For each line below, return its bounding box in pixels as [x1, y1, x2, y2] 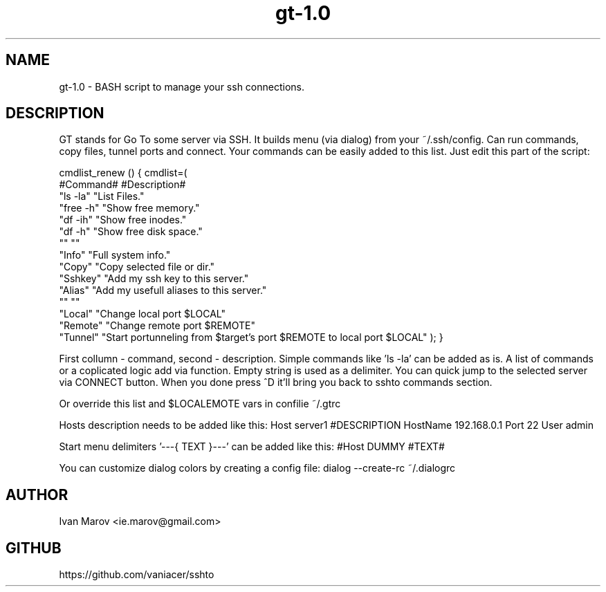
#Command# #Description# [59, 178, 186, 191]
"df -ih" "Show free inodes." [59, 214, 187, 226]
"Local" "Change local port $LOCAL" [59, 308, 226, 320]
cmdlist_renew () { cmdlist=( [59, 167, 187, 179]
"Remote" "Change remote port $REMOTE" [59, 320, 255, 332]
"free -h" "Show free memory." [59, 202, 200, 214]
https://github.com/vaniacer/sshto [59, 568, 214, 581]
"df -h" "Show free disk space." [59, 225, 203, 238]
